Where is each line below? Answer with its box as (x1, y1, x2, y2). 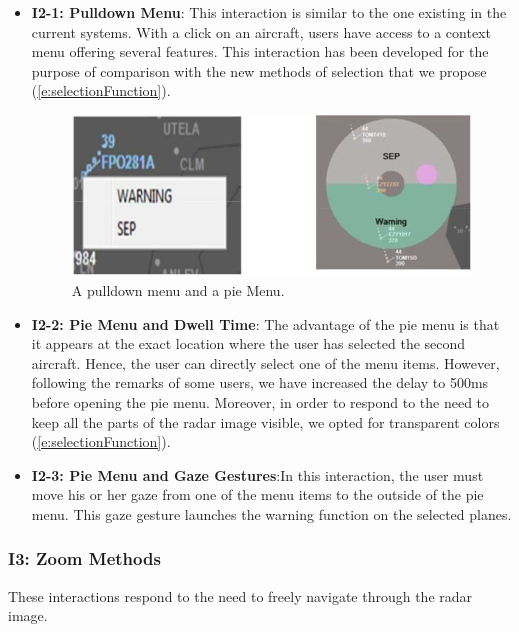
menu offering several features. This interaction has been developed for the (31, 41, 489, 62)
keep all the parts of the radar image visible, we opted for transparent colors (31, 411, 500, 432)
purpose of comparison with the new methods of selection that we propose (31, 60, 487, 81)
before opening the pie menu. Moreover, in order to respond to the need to (31, 391, 490, 412)
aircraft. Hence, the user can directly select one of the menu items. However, (31, 352, 500, 373)
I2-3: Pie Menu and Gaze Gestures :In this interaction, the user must (31, 464, 484, 485)
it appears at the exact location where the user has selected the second (31, 333, 466, 354)
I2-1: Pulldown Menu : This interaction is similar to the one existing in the (31, 2, 507, 22)
